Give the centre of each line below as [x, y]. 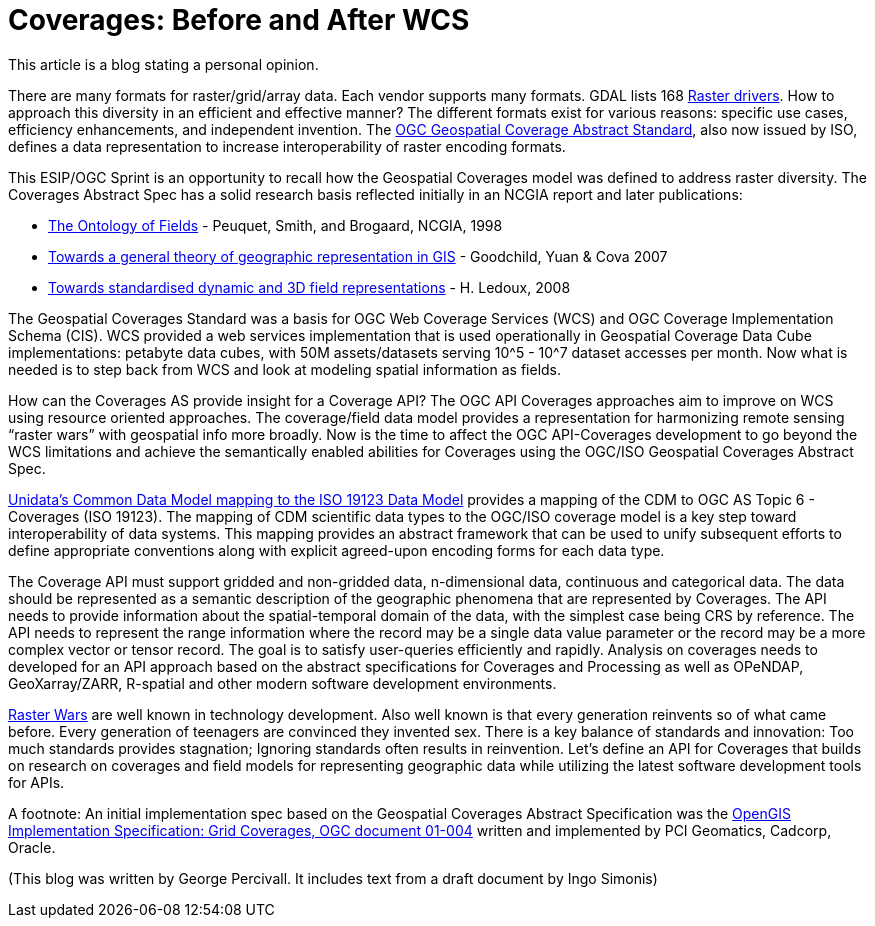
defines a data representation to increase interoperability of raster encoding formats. [287, 146]
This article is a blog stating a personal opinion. [163, 64]
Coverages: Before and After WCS [239, 20]
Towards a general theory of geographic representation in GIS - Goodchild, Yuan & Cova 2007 [358, 256]
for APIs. [36, 782]
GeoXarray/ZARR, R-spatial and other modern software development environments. [282, 683]
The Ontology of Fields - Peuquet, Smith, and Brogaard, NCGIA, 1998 [275, 225]
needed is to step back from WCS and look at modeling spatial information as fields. [285, 369]
